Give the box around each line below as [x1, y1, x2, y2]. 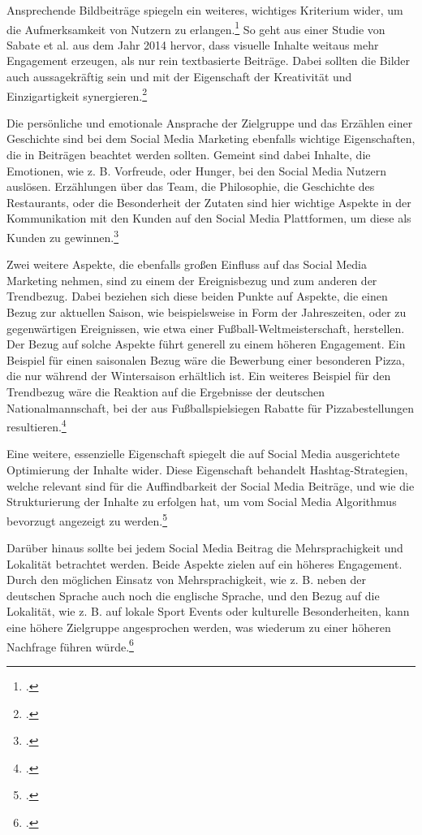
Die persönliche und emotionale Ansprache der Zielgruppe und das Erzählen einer [6, 114, 413, 131]
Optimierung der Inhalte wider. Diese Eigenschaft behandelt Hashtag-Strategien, [6, 461, 408, 478]
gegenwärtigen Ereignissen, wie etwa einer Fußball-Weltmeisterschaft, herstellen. [6, 319, 405, 336]
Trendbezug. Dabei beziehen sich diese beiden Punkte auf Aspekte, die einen [6, 288, 388, 305]
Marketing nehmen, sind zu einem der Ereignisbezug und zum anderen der [6, 271, 377, 288]
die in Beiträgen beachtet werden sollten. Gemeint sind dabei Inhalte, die [6, 146, 371, 163]
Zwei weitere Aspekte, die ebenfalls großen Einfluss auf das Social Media [6, 256, 367, 273]
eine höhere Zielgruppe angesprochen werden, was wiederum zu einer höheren [6, 619, 391, 636]
